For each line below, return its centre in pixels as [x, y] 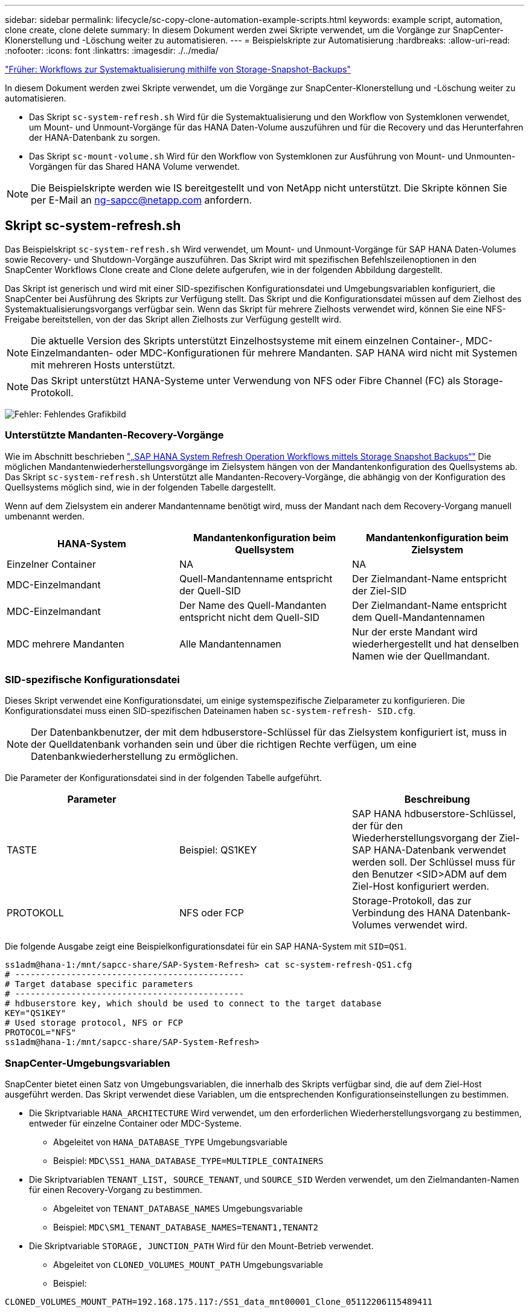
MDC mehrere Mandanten [66, 644]
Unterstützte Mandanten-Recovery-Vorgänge [114, 435]
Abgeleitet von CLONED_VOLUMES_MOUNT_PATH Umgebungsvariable [188, 1265]
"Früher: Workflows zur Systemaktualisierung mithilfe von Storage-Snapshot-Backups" [178, 69]
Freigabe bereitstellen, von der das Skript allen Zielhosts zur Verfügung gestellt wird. [173, 319]
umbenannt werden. [45, 516]
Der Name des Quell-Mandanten [253, 605]
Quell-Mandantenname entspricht [256, 578]
